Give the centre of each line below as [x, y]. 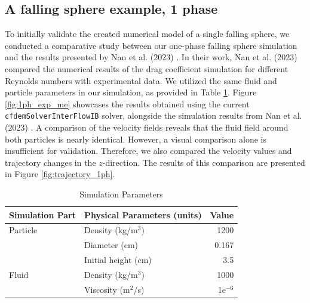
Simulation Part [42, 214]
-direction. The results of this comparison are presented [204, 162]
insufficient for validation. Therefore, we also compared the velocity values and [148, 151]
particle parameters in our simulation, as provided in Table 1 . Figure [131, 92]
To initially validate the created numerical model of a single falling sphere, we [147, 34]
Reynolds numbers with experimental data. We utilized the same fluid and [141, 80]
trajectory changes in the [50, 162]
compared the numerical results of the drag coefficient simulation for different [147, 68]
